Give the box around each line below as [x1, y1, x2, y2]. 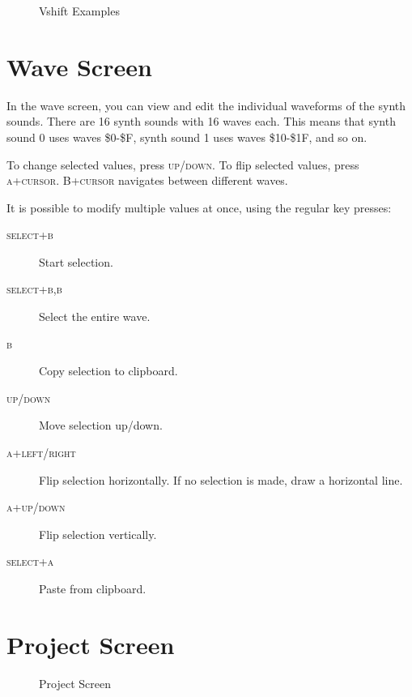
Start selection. [39, 253, 113, 270]
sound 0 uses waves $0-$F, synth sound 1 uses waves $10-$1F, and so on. [6, 128, 367, 145]
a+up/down [6, 498, 66, 515]
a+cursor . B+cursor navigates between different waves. [6, 172, 288, 189]
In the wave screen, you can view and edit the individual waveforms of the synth [6, 96, 406, 113]
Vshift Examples [39, 2, 120, 19]
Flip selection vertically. [39, 525, 157, 542]
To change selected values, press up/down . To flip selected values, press [6, 156, 359, 173]
